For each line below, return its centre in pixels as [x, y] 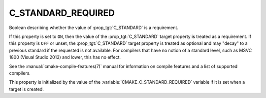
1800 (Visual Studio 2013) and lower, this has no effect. [65, 57]
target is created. [26, 89]
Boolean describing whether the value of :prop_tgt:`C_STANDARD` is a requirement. [94, 28]
